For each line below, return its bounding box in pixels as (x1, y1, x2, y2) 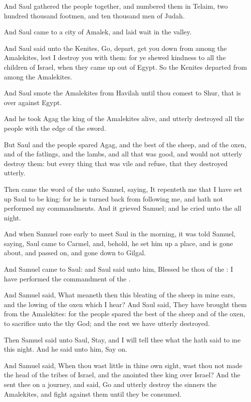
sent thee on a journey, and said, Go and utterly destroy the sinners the (4, 379, 217, 389)
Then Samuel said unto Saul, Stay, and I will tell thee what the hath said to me (4, 334, 241, 344)
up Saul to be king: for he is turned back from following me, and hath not (4, 193, 223, 203)
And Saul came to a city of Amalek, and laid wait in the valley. (4, 27, 192, 37)
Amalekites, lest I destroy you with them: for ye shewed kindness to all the (4, 52, 226, 62)
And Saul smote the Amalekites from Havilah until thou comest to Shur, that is (4, 88, 241, 98)
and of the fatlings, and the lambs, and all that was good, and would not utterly (4, 149, 242, 159)
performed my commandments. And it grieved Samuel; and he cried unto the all (4, 203, 242, 213)
